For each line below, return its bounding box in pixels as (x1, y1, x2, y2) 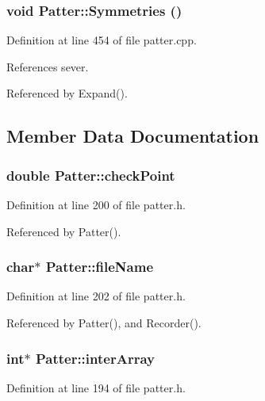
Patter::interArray (35, 348, 155, 368)
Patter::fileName (45, 257, 154, 277)
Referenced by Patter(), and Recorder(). (6, 315, 202, 330)
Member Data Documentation (6, 124, 259, 148)
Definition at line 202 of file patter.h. (6, 288, 186, 304)
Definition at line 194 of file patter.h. (6, 379, 186, 395)
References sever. (6, 58, 89, 74)
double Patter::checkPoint (6, 165, 175, 185)
